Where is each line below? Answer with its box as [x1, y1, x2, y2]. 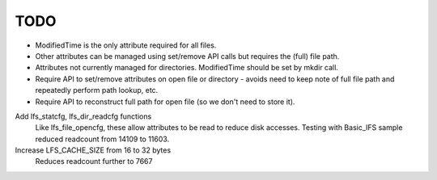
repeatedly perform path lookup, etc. [35, 86, 159, 95]
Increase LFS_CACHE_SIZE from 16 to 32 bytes [15, 145, 172, 155]
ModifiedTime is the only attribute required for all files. [35, 40, 217, 50]
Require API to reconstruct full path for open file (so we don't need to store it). [35, 97, 295, 107]
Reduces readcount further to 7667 [35, 157, 153, 166]
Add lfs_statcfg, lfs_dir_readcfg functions [15, 111, 152, 121]
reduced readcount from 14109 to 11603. [35, 134, 170, 144]
